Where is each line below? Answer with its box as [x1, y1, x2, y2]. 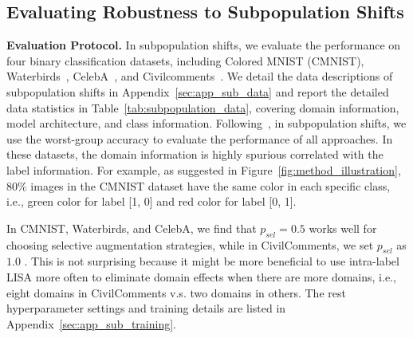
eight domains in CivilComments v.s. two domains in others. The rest [6, 284, 346, 301]
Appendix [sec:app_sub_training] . [6, 315, 176, 332]
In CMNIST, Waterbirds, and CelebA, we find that [6, 219, 257, 236]
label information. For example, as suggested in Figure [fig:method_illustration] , [6, 161, 401, 178]
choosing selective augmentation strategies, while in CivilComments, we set [6, 236, 374, 253]
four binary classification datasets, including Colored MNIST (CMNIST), [6, 52, 364, 69]
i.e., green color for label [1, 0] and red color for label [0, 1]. [6, 193, 297, 210]
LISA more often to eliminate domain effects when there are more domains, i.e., [6, 268, 396, 285]
